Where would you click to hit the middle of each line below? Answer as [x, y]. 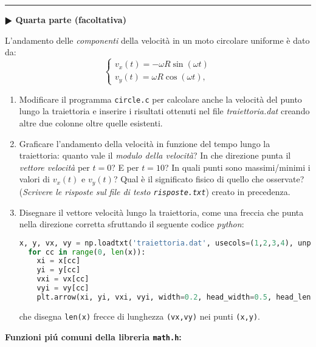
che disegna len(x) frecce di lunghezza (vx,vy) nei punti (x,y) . [139, 316]
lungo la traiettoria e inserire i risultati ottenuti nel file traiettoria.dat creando [164, 111]
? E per [125, 167]
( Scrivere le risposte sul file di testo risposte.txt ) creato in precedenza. [155, 191]
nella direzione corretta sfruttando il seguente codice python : [132, 224]
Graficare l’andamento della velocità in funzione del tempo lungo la [145, 143]
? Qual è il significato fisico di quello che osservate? [209, 179]
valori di [35, 179]
